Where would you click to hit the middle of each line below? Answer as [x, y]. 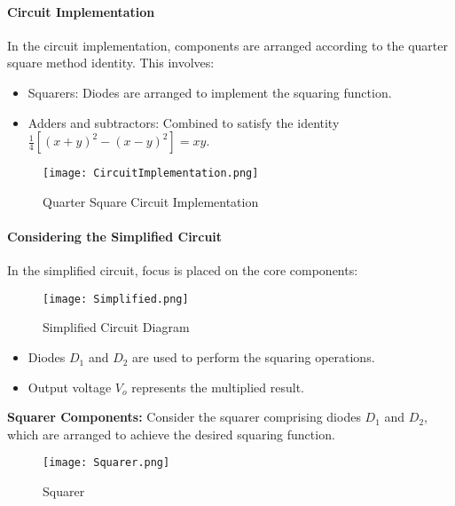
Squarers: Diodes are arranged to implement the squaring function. [210, 92]
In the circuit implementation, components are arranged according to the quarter [227, 45]
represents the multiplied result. [218, 387]
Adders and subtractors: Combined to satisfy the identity [184, 122]
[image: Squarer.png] [106, 463]
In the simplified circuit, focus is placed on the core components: [183, 270]
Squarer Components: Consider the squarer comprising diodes [184, 417]
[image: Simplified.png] [116, 299]
